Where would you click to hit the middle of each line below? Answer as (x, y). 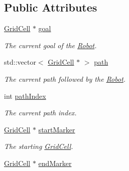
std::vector (20, 62)
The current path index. (40, 113)
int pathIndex (25, 96)
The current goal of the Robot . (50, 45)
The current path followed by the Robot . (65, 78)
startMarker (57, 129)
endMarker (55, 163)
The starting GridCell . (39, 146)
